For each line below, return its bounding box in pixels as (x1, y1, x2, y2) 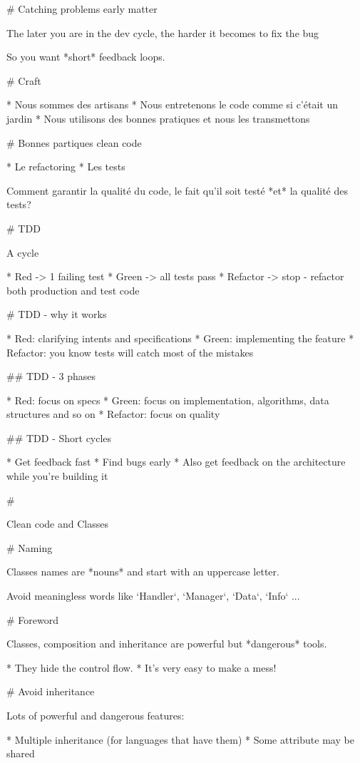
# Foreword (6, 612, 58, 627)
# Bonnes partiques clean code (6, 135, 142, 150)
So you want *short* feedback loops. (6, 49, 165, 64)
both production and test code (6, 282, 140, 297)
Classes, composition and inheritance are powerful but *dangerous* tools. (6, 636, 327, 651)
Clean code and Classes (6, 516, 108, 531)
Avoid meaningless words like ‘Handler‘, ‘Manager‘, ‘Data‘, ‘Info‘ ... (6, 588, 300, 603)
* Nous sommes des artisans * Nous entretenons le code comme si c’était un (6, 97, 338, 112)
